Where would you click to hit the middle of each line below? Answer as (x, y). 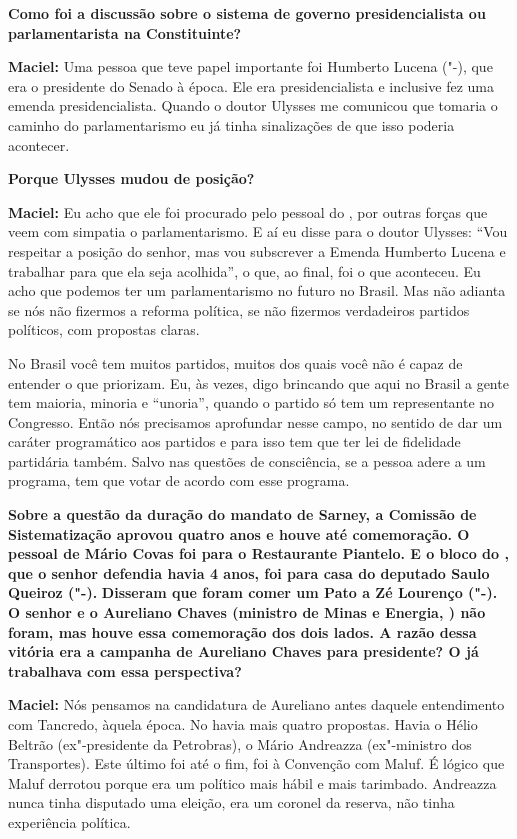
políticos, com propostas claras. (104, 329)
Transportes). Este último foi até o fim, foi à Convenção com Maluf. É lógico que (256, 763)
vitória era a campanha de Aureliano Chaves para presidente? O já (243, 651)
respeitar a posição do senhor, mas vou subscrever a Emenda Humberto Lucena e (257, 250)
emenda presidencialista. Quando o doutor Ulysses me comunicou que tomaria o (253, 105)
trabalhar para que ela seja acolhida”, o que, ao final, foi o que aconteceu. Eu (244, 270)
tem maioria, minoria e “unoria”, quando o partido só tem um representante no (251, 402)
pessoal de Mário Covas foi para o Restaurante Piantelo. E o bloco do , (258, 553)
